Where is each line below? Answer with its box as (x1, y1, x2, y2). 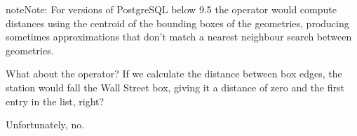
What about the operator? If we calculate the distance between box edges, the (6, 66, 342, 81)
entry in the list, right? (6, 93, 105, 108)
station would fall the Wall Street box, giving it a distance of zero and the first (6, 80, 344, 94)
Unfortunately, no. (6, 117, 85, 132)
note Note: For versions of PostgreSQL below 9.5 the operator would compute (6, 2, 337, 16)
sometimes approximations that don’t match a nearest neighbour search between (6, 29, 352, 44)
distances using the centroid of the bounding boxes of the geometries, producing (6, 15, 349, 30)
